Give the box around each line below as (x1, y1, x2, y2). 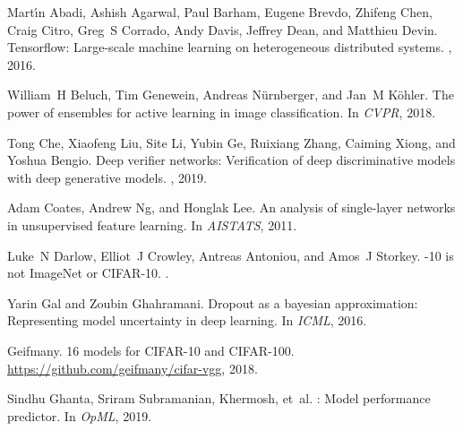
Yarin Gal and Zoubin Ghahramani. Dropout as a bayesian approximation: (7, 293, 418, 312)
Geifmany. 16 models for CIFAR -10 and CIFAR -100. (7, 340, 295, 359)
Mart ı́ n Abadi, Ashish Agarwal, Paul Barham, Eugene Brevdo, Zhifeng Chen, (7, 3, 433, 21)
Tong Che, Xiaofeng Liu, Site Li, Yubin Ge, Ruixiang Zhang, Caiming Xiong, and (7, 133, 456, 151)
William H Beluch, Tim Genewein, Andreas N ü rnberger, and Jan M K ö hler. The (7, 85, 454, 104)
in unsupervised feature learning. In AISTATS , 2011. (7, 215, 297, 234)
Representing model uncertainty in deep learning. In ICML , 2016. (7, 311, 367, 330)
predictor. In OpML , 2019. (7, 406, 152, 425)
